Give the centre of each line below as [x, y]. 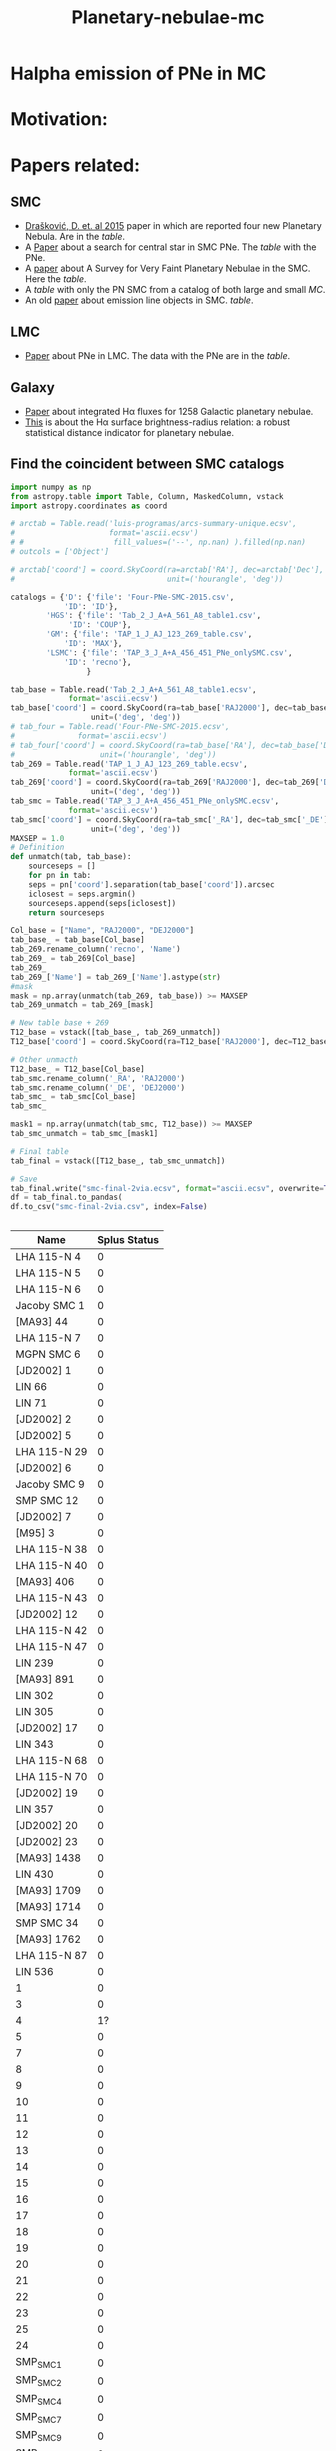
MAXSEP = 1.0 [37, 838]
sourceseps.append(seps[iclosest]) [102, 903]
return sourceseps [66, 912]
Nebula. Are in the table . [75, 237]
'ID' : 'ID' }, [90, 606]
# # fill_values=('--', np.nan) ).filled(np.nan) [158, 542]
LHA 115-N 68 [51, 1761]
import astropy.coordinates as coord [89, 506]
